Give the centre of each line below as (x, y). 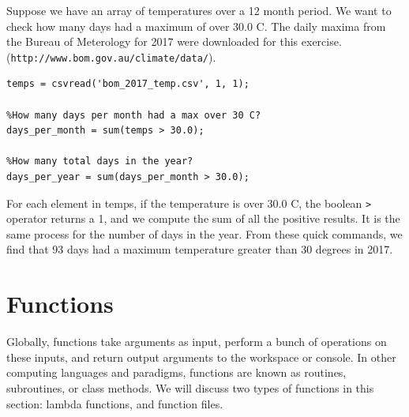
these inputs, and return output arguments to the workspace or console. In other (201, 357)
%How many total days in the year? (100, 162)
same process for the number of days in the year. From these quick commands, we (204, 233)
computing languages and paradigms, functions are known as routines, (176, 372)
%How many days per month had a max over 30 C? (134, 115)
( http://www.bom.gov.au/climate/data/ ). (111, 56)
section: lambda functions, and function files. (115, 403)
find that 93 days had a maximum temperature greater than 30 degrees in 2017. (200, 249)
